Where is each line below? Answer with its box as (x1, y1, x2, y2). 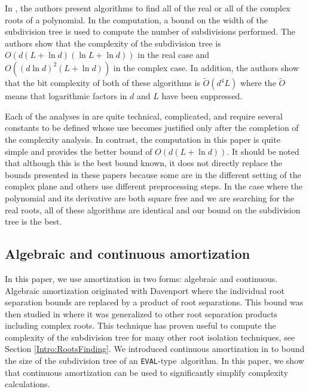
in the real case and (137, 48, 210, 61)
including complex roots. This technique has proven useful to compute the (5, 319, 276, 332)
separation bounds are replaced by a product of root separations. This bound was (5, 296, 304, 308)
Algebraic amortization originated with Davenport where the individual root (5, 284, 284, 296)
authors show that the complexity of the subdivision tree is (5, 36, 221, 49)
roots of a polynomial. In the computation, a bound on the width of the (5, 13, 268, 26)
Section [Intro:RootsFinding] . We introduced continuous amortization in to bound (5, 342, 305, 355)
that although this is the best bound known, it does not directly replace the (5, 157, 282, 169)
